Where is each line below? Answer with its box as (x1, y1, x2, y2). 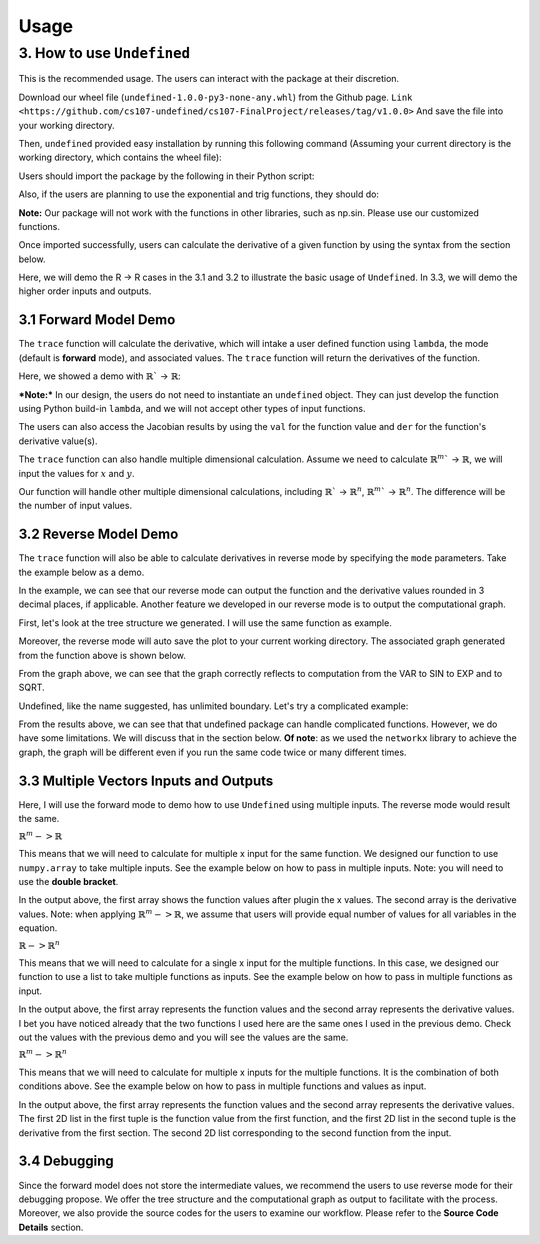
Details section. (18, 1221, 84, 1233)
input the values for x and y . (18, 467, 135, 479)
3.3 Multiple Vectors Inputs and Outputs (18, 772, 274, 789)
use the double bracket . (18, 875, 119, 887)
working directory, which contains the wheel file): (18, 151, 222, 164)
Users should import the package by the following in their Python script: (18, 170, 315, 182)
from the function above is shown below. (18, 649, 187, 661)
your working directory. (18, 119, 115, 131)
